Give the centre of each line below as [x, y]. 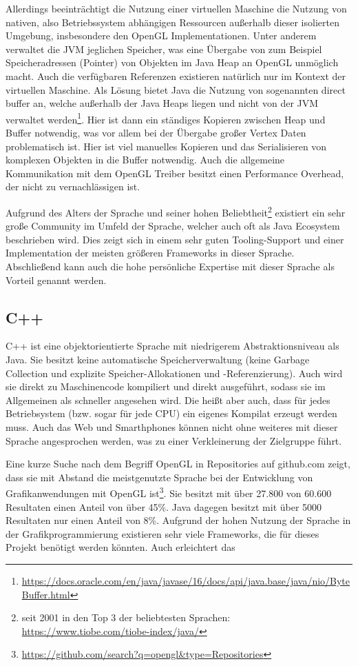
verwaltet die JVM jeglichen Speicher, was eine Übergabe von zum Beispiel [164, 49]
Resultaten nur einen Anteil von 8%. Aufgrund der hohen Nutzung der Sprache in [178, 520]
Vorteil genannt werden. [56, 280]
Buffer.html [46, 594]
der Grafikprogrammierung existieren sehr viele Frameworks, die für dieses [162, 533]
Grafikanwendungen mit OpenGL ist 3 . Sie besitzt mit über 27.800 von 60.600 [169, 492]
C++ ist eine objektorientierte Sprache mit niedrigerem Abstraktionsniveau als [172, 346]
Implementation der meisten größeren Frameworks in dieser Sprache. [150, 253]
